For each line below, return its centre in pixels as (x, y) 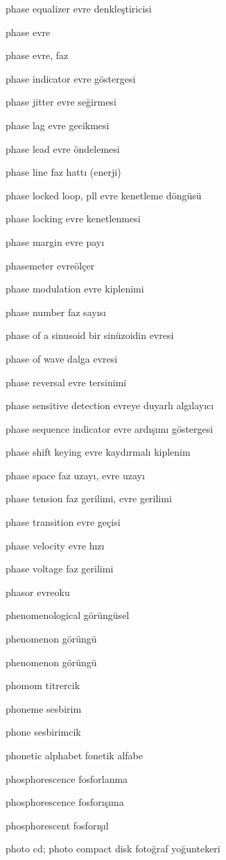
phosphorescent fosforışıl (57, 825)
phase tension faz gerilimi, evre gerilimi (89, 498)
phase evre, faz (37, 55)
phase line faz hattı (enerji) (63, 172)
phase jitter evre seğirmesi (61, 102)
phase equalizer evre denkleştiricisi (79, 8)
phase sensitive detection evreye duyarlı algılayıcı (110, 405)
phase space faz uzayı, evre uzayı (75, 475)
